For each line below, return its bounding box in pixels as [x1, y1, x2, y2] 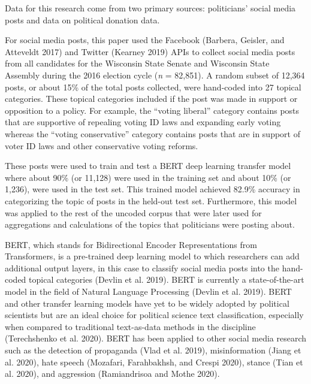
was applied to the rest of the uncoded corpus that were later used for [5, 206, 262, 219]
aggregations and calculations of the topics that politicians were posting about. [5, 218, 295, 231]
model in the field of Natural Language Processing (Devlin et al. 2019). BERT [5, 285, 292, 298]
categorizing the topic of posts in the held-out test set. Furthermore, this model [5, 194, 297, 207]
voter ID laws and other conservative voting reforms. [5, 139, 198, 152]
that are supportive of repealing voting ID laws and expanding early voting [5, 116, 281, 128]
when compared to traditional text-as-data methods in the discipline [5, 320, 256, 332]
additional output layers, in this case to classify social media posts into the [5, 261, 279, 274]
